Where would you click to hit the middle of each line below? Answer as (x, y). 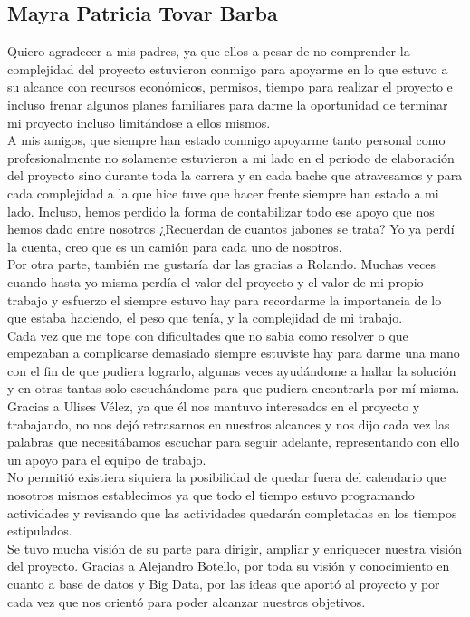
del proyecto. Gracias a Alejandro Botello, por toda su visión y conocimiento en (229, 566)
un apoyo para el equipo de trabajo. (107, 459)
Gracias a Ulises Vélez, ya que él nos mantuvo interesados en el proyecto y (214, 406)
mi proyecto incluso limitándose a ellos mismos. (139, 122)
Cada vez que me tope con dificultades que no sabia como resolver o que (208, 335)
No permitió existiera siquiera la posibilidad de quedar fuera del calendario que (227, 477)
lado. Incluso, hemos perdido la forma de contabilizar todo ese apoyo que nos (221, 211)
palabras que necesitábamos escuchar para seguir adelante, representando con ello (234, 442)
